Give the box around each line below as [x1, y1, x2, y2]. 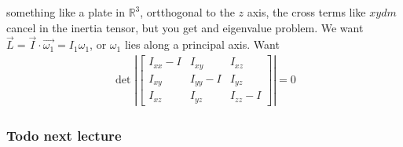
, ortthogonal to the [140, 4, 235, 20]
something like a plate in [6, 4, 125, 20]
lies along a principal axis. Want [124, 36, 280, 53]
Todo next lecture [6, 125, 122, 145]
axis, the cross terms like [247, 4, 366, 20]
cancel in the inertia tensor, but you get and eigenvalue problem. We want [6, 19, 364, 35]
